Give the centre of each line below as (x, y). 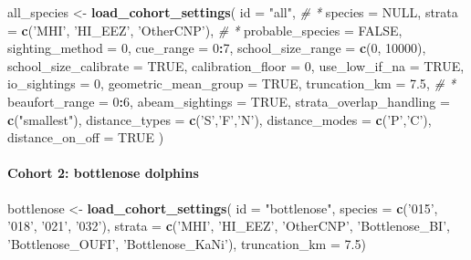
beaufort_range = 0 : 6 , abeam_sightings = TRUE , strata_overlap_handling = (229, 101)
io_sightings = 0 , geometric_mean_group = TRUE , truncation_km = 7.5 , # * (232, 83)
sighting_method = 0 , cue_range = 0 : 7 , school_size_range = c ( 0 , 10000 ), (217, 48)
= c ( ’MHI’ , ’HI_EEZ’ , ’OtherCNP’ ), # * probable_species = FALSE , (205, 30)
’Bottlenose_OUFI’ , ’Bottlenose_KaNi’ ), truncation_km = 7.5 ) (187, 243)
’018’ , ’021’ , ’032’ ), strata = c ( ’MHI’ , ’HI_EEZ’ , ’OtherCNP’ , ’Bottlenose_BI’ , (229, 226)
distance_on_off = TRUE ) (86, 137)
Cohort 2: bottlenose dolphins (103, 173)
